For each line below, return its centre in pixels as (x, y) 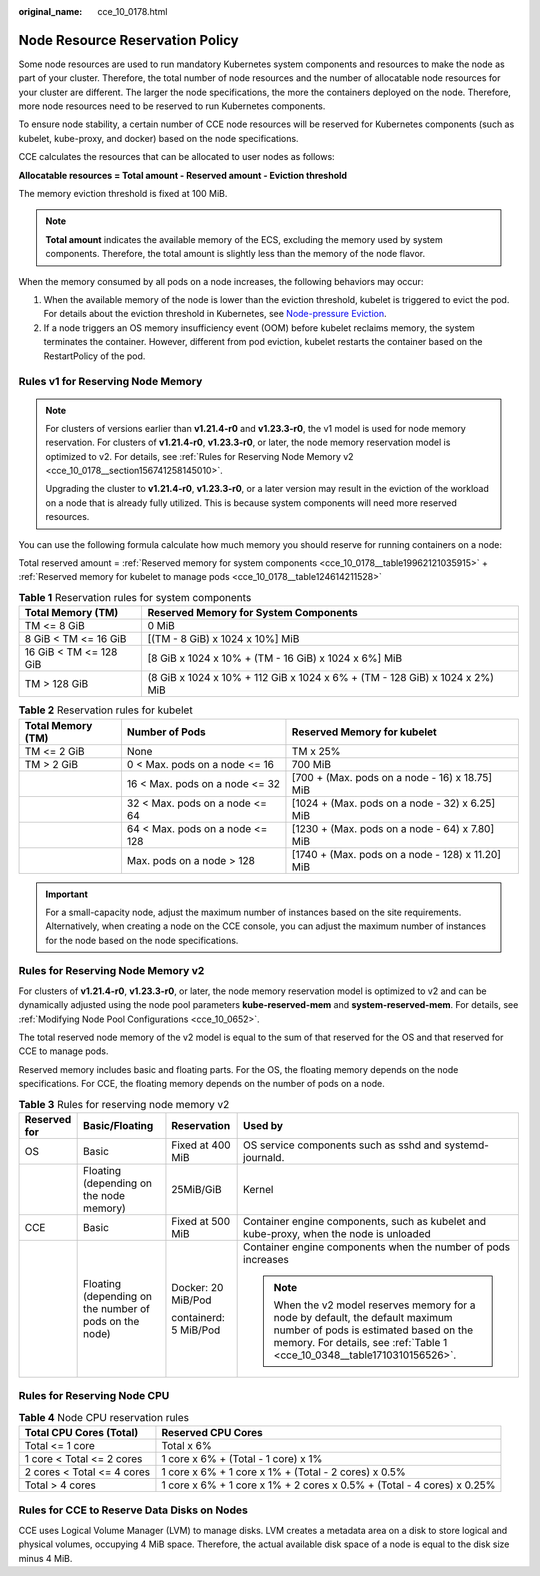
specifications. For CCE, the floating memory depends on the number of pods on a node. (201, 1084)
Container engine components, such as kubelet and (365, 1221)
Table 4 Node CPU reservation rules (104, 1417)
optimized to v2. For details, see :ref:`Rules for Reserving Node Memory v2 (199, 456)
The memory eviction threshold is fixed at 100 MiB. (123, 194)
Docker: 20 (197, 1287)
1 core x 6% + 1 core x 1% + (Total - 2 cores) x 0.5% (283, 1472)
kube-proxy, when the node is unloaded (337, 1233)
